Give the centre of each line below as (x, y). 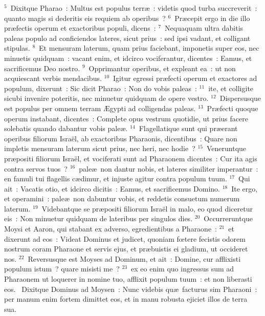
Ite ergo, (245, 188)
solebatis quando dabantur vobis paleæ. (66, 128)
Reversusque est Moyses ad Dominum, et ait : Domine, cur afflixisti (134, 258)
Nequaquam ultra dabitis (204, 28)
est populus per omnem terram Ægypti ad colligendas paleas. (100, 108)
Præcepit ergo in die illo (212, 18)
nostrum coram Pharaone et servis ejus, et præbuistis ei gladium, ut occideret (126, 249)
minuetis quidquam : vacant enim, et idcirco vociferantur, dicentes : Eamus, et (128, 58)
